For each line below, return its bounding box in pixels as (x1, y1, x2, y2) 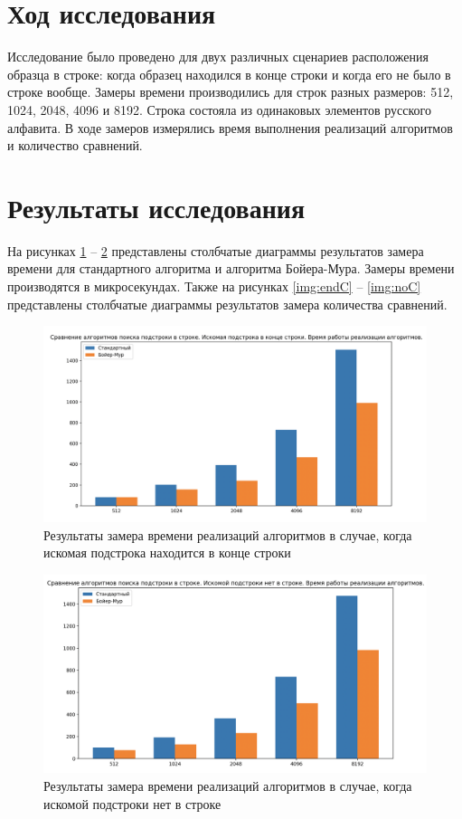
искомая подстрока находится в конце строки (43, 543, 291, 562)
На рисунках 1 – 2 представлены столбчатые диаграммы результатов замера (7, 241, 424, 260)
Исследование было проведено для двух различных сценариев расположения (7, 47, 429, 66)
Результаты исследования (7, 188, 306, 225)
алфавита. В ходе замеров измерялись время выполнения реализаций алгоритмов (7, 118, 453, 137)
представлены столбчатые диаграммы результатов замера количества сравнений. (7, 294, 448, 313)
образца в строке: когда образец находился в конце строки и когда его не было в (7, 64, 451, 83)
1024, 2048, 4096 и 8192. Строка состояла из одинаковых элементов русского (7, 100, 431, 119)
